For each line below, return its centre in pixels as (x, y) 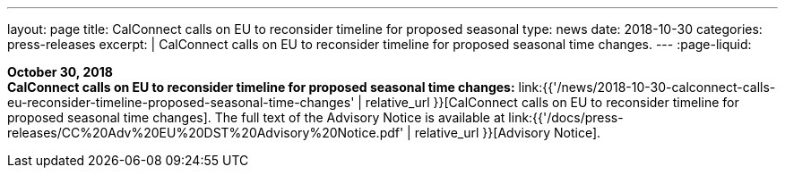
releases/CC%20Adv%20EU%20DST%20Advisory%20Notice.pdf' (206, 133)
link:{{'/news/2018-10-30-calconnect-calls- (647, 87)
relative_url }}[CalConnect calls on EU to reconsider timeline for (552, 102)
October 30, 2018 (60, 72)
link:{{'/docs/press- (566, 117)
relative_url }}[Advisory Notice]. (508, 133)
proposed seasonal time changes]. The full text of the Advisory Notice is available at (256, 117)
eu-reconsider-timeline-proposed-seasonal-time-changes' (181, 102)
